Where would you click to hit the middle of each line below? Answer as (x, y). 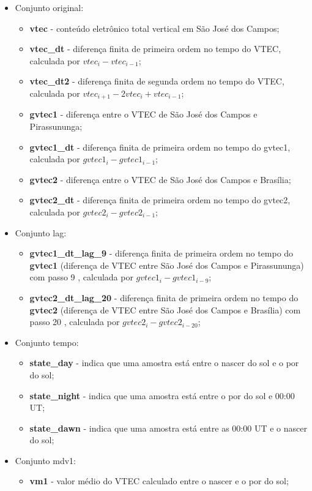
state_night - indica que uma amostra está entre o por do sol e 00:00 (162, 395)
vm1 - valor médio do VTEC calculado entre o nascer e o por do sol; (159, 481)
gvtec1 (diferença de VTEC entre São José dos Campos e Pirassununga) (167, 265)
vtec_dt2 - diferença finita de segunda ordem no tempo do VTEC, (157, 81)
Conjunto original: (49, 7)
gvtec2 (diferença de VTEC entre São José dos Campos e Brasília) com (165, 309)
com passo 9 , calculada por (81, 277)
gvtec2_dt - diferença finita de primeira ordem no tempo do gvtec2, (160, 200)
